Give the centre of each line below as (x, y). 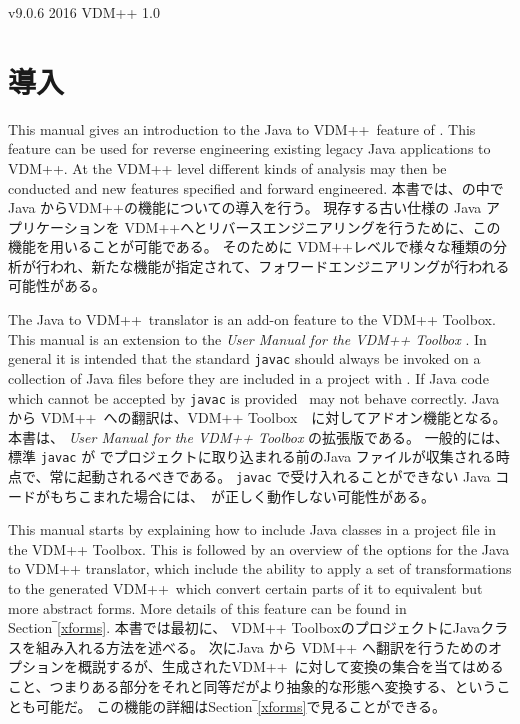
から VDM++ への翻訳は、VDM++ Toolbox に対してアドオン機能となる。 (257, 417)
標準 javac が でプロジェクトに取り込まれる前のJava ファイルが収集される (252, 456)
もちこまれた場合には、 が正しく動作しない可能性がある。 (242, 495)
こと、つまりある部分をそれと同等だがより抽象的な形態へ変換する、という (252, 686)
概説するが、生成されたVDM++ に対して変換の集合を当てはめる (290, 666)
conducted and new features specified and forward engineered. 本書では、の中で (256, 187)
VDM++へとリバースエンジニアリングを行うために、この (312, 226)
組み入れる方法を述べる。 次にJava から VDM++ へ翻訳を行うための (261, 646)
